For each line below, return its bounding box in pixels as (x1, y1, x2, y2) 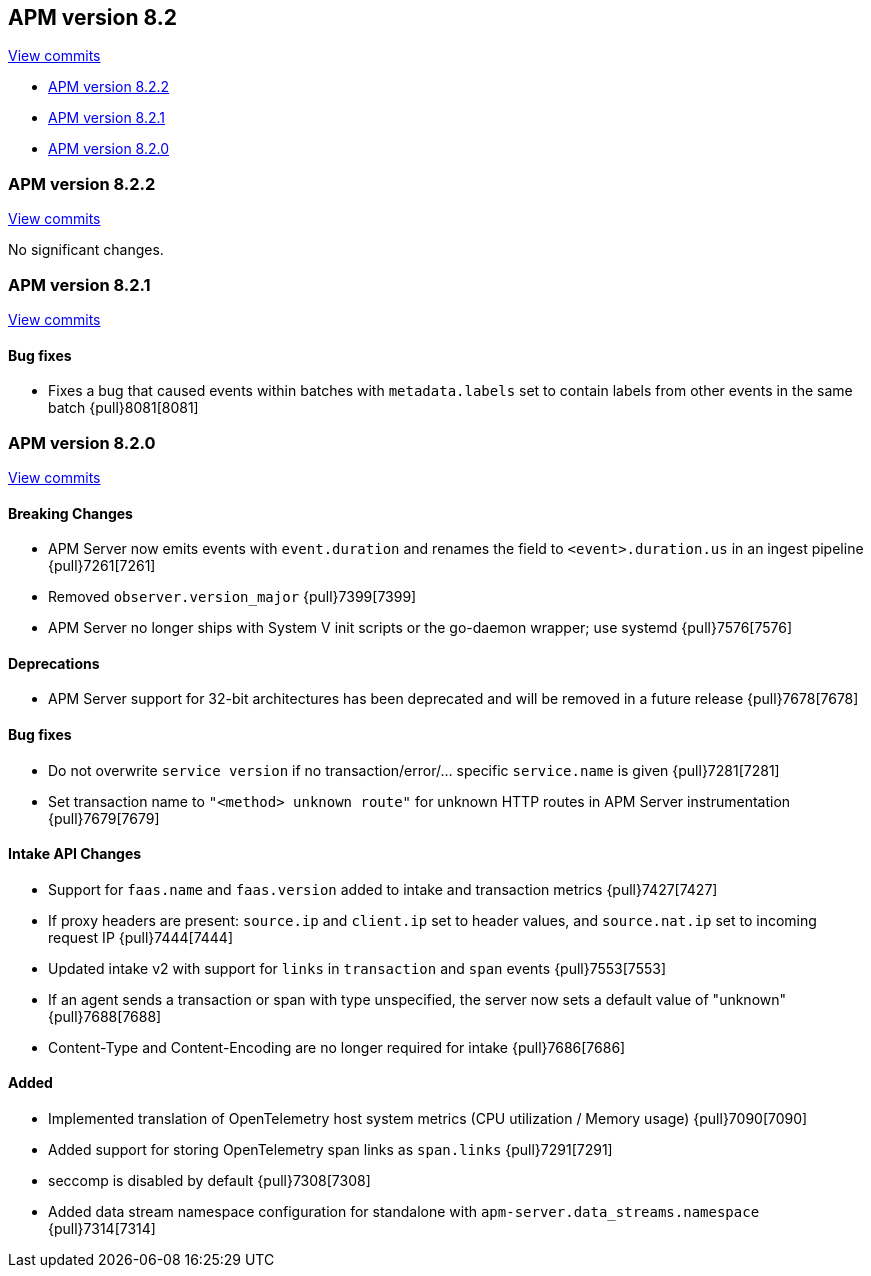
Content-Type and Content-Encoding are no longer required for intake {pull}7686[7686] (48, 1038, 626, 1056)
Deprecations (8, 654, 100, 672)
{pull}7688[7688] (48, 1007, 162, 1025)
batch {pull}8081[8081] (48, 399, 199, 417)
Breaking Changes (8, 504, 133, 522)
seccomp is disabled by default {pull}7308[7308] (48, 1171, 371, 1189)
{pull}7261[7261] (48, 557, 156, 575)
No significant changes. (8, 241, 164, 259)
